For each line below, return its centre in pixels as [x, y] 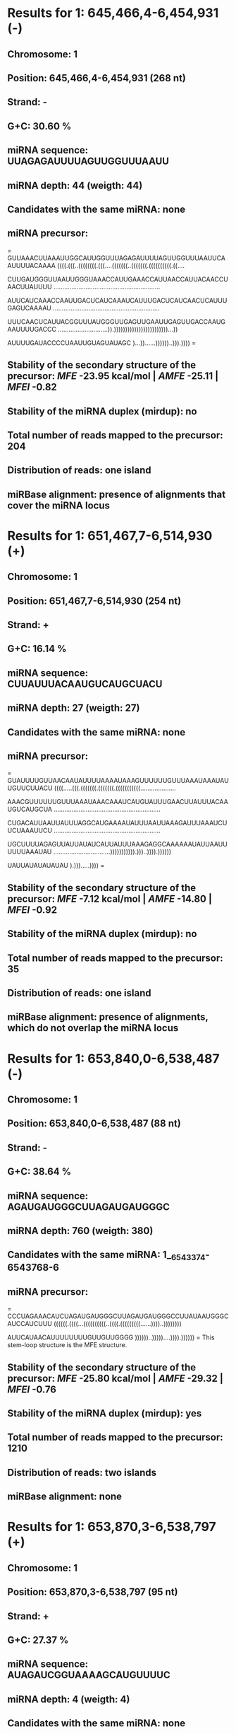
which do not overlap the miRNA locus [93, 1028]
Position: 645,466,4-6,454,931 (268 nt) [97, 78]
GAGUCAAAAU [29, 308]
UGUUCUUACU [30, 788]
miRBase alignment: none [64, 1497]
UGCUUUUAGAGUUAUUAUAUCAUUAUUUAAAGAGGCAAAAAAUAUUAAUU [117, 844]
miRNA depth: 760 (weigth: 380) [80, 1231]
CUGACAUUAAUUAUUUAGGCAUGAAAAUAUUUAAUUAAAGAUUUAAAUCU [117, 823]
